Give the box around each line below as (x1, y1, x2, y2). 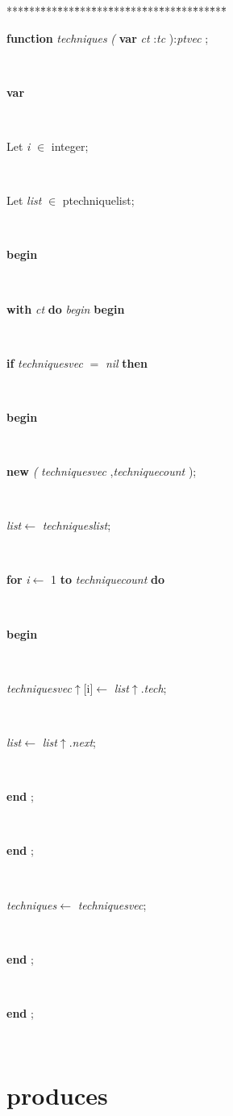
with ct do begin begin (6, 300, 125, 317)
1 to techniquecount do (50, 571, 165, 588)
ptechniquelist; (62, 192, 135, 209)
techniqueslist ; (42, 517, 111, 534)
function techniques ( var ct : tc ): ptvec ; (6, 29, 209, 46)
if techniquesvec (6, 354, 83, 371)
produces (6, 1079, 108, 1112)
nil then (105, 354, 148, 371)
